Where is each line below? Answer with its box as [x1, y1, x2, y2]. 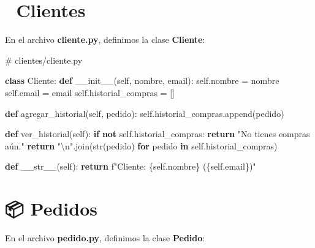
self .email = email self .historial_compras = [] [5, 86, 175, 99]
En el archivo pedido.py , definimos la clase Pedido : [5, 231, 205, 244]
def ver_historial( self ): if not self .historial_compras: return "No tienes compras [5, 127, 310, 140]
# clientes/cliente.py [5, 53, 83, 66]
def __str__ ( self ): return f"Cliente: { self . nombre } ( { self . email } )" [5, 160, 256, 173]
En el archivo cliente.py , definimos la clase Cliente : [5, 33, 205, 46]
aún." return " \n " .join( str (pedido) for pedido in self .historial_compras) [5, 139, 278, 152]
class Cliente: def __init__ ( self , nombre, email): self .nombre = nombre [5, 74, 279, 87]
